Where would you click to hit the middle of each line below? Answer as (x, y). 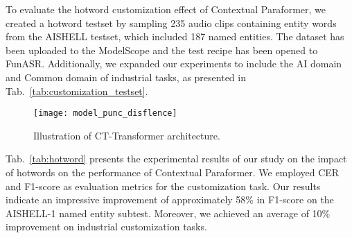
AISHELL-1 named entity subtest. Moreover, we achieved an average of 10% (168, 213)
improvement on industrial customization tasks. (106, 227)
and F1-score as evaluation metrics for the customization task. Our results (163, 186)
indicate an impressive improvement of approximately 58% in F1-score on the (170, 199)
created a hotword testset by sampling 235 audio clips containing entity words (171, 23)
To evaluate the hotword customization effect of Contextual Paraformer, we (166, 9)
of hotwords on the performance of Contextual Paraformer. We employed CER (173, 172)
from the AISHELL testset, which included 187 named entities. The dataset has (175, 36)
